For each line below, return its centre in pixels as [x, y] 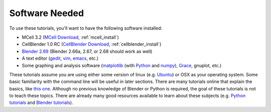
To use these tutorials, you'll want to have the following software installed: [86, 28]
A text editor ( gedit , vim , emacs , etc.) [60, 58]
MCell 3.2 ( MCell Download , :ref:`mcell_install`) [70, 37]
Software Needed [47, 13]
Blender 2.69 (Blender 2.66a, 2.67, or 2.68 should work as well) [87, 51]
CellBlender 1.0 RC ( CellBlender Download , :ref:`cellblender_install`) [92, 44]
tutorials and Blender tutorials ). [41, 102]
